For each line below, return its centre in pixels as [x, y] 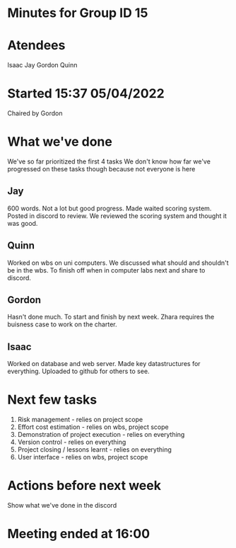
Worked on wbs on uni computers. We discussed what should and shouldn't [118, 263]
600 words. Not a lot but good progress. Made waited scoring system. [110, 208]
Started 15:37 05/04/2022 [86, 94]
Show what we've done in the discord [62, 506]
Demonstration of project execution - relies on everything [101, 435]
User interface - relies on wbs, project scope [83, 457]
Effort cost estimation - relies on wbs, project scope [93, 427]
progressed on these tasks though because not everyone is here [101, 169]
